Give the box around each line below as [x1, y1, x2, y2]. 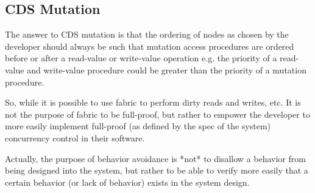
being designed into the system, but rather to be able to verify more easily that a [5, 164, 308, 177]
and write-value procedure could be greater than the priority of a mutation [27, 63, 306, 76]
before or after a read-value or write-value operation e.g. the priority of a [5, 52, 277, 64]
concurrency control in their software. [5, 131, 145, 144]
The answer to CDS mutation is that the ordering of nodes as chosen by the [5, 28, 289, 41]
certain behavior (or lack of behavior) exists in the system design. [5, 175, 250, 188]
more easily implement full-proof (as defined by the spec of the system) [5, 120, 271, 132]
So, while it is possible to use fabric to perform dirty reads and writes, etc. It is [5, 96, 301, 109]
